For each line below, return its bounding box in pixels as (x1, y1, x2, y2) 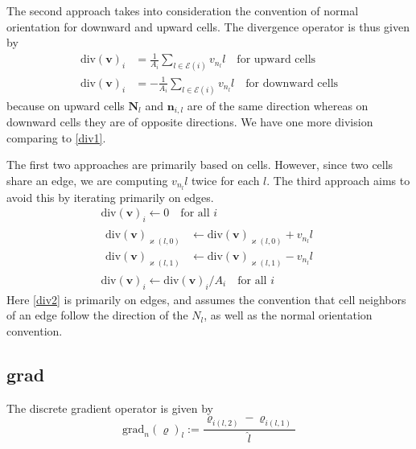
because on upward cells (6, 97, 125, 113)
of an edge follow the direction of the (6, 307, 188, 323)
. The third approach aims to (266, 171, 410, 188)
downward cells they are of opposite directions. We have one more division (6, 113, 373, 130)
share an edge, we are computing (6, 171, 168, 188)
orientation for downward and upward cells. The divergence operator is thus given (6, 18, 410, 35)
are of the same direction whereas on (187, 97, 369, 113)
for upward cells (237, 54, 316, 66)
